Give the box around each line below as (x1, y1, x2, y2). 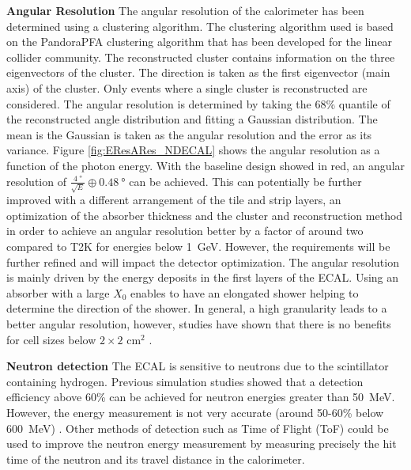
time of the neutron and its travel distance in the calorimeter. (6, 450, 305, 467)
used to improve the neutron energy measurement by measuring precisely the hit (6, 435, 397, 452)
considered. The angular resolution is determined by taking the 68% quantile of (6, 95, 390, 112)
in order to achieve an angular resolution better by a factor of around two (6, 222, 364, 239)
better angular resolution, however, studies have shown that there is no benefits (6, 315, 391, 332)
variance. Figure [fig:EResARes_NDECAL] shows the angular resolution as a (6, 142, 380, 158)
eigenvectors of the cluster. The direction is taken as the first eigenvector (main (6, 64, 390, 81)
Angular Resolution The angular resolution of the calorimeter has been (6, 2, 364, 18)
